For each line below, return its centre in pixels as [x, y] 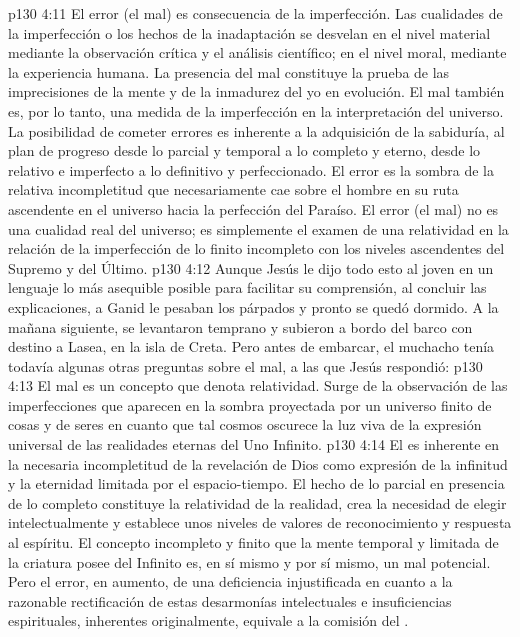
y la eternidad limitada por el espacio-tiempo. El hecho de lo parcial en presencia [256, 483]
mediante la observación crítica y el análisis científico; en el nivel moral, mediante [257, 52]
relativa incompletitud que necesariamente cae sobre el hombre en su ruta [233, 189]
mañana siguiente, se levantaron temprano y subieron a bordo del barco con [240, 326]
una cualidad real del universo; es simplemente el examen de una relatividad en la [258, 228]
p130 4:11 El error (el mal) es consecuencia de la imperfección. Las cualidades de [255, 13]
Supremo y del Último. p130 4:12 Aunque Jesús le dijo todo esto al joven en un [251, 267]
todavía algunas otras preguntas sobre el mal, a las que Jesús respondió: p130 [245, 365]
